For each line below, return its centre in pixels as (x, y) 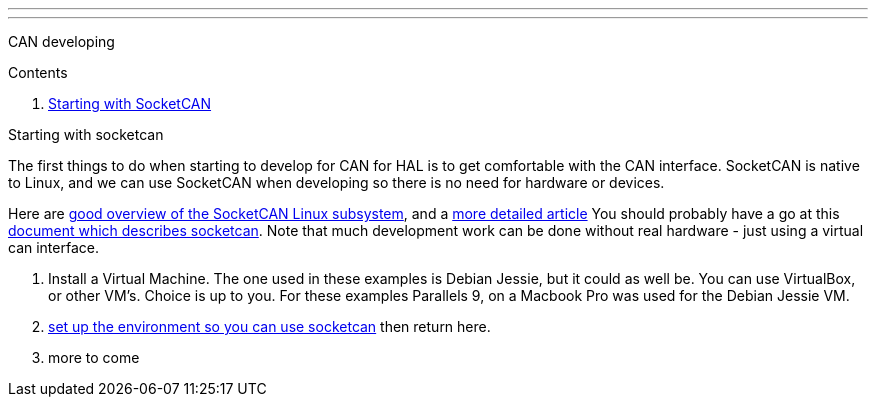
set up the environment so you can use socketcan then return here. (269, 326)
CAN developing (61, 41)
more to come (94, 357)
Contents (38, 72)
